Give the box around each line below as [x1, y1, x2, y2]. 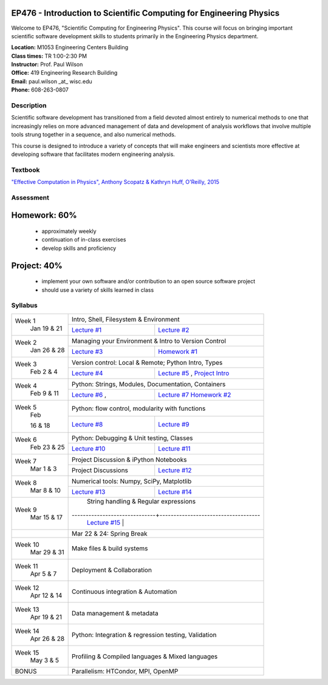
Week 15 [15, 648, 39, 656]
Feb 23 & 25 [30, 443, 65, 451]
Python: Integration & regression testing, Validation [71, 630, 217, 639]
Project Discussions [71, 466, 129, 474]
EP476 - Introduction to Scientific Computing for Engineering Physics [11, 8, 280, 18]
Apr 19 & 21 [30, 613, 63, 621]
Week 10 [15, 540, 39, 548]
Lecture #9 [158, 420, 190, 429]
